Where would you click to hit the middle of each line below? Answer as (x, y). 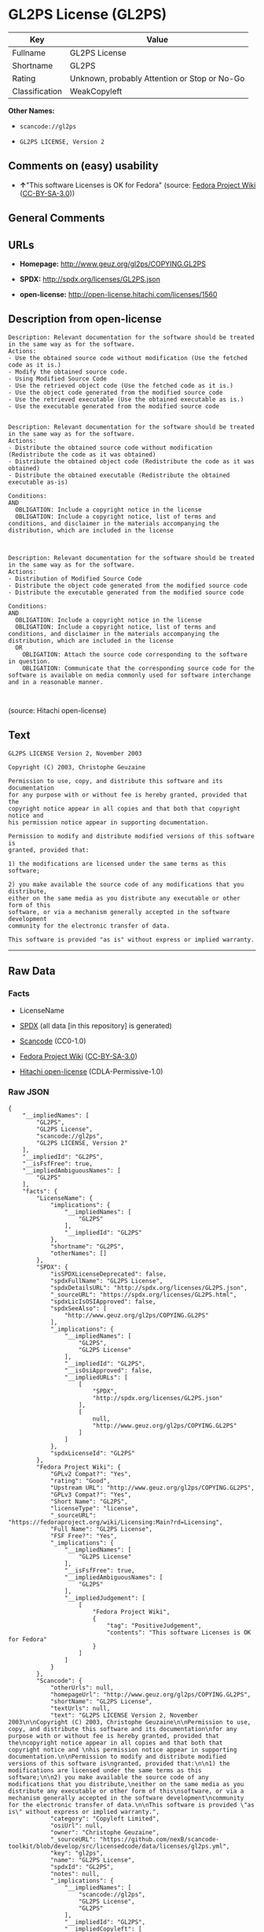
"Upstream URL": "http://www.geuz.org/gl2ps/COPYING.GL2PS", (152, 1488)
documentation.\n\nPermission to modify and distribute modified (117, 1756)
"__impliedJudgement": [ (105, 1598)
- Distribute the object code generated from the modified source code (128, 585)
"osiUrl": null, (77, 1826)
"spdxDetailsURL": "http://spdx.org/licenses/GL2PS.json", (148, 1287)
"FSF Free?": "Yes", (84, 1536)
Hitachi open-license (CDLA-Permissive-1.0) (91, 1072)
